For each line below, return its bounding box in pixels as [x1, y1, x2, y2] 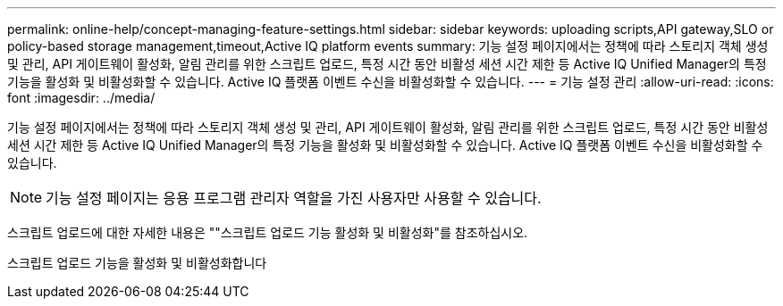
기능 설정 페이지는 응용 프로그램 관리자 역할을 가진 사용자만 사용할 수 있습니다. [46, 189, 542, 207]
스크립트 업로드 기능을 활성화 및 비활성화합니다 [7, 255, 267, 270]
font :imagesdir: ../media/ [7, 90, 156, 105]
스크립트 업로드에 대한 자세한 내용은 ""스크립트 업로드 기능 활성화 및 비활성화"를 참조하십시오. [7, 225, 528, 240]
